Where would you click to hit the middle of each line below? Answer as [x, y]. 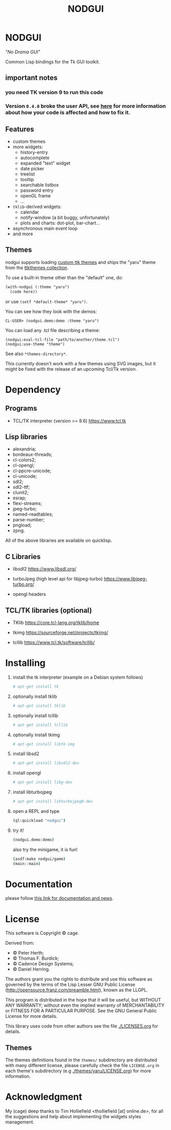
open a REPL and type [36, 811]
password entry [37, 190]
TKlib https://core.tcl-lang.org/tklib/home [56, 623]
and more [23, 234]
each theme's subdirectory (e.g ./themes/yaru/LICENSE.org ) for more [78, 1071]
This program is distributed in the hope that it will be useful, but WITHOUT [83, 1000]
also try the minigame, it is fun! [45, 849]
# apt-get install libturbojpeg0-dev [53, 802]
